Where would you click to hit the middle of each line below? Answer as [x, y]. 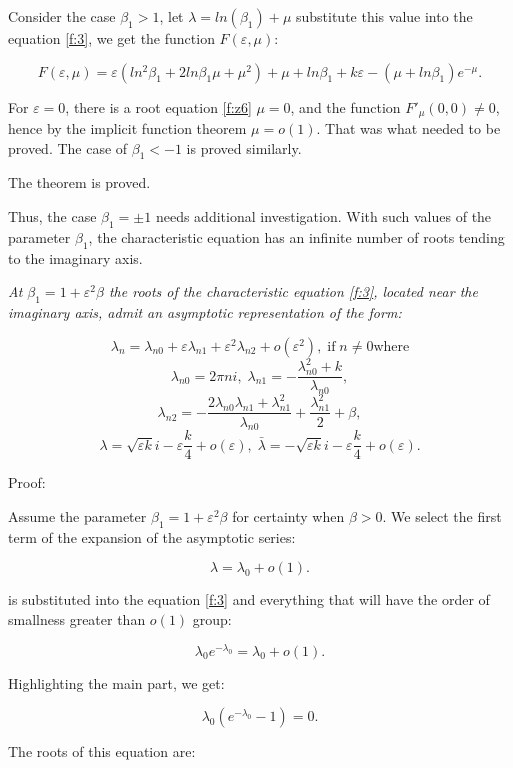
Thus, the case [52, 216]
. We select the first [442, 515]
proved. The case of [68, 147]
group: [212, 618]
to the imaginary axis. [75, 257]
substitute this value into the [384, 16]
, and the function [345, 106]
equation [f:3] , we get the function [111, 38]
